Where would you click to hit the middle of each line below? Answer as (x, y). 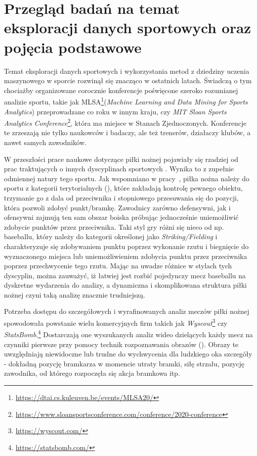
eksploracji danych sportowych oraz (128, 27)
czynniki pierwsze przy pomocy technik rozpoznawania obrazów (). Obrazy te (121, 344)
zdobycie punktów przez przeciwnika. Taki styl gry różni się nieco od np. (114, 227)
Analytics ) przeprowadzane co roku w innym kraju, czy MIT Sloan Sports (115, 111)
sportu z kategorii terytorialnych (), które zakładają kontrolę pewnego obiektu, (123, 188)
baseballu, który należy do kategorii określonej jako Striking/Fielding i (111, 236)
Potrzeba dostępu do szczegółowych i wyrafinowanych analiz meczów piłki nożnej (127, 311)
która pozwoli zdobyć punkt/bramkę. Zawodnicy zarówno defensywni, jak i (117, 207)
